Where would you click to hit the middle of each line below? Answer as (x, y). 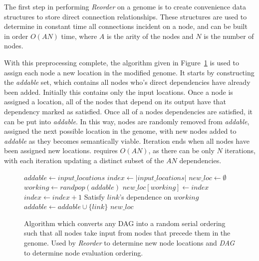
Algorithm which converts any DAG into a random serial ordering (125, 223)
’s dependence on (145, 196)
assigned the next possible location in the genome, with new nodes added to (120, 131)
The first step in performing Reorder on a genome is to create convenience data (125, 6)
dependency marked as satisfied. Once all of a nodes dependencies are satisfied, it (128, 111)
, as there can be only (181, 150)
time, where (79, 36)
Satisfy (94, 196)
